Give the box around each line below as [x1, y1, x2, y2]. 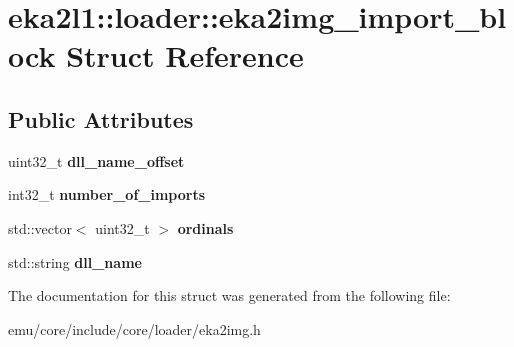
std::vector [8, 217, 72, 238]
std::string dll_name [8, 251, 142, 272]
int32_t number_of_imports [8, 184, 206, 205]
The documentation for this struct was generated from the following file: [8, 285, 451, 306]
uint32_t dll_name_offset [8, 150, 185, 171]
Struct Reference [66, 35, 304, 76]
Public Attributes [8, 103, 194, 134]
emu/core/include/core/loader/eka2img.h [8, 318, 261, 339]
